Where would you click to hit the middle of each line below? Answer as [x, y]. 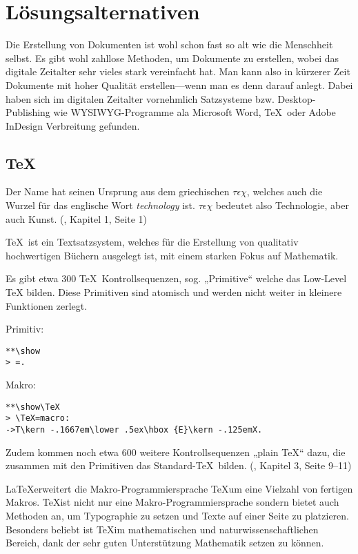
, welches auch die [285, 191]
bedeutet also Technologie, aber [282, 205]
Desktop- [297, 98]
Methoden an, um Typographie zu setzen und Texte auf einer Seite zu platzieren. [177, 516]
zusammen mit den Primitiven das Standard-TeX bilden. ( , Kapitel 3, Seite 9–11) [179, 465]
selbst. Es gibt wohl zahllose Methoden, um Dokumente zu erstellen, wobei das [172, 58]
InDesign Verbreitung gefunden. [73, 125]
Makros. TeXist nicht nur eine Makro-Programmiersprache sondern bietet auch [172, 502]
